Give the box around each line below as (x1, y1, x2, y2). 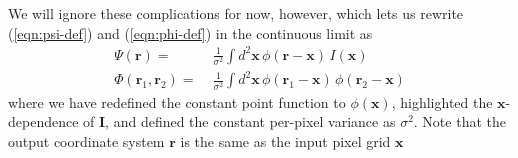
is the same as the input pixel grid (180, 130, 391, 151)
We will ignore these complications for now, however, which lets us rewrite (8, 3, 464, 23)
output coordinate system (8, 130, 165, 151)
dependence (8, 111, 79, 132)
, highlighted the (391, 91, 493, 112)
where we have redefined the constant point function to (8, 91, 346, 112)
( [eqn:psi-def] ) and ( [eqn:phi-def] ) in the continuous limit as (8, 22, 373, 43)
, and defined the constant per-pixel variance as (105, 111, 396, 132)
